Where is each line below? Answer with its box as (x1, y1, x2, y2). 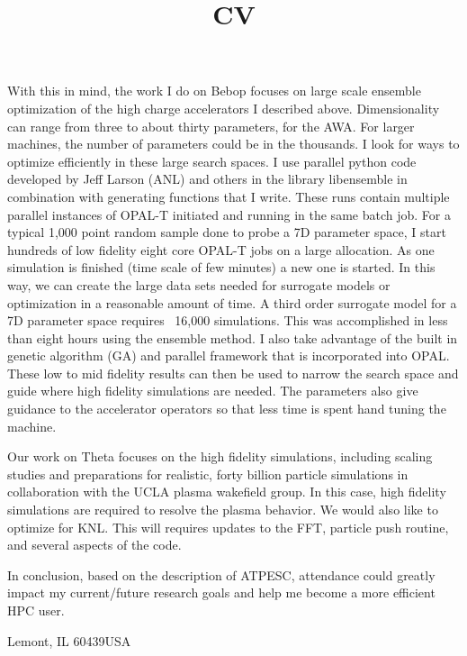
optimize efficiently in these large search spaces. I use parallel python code (7, 151, 417, 170)
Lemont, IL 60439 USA (7, 631, 131, 650)
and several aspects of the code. (7, 535, 182, 554)
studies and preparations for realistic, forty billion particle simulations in (7, 464, 409, 483)
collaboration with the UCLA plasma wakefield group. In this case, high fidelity (7, 482, 446, 501)
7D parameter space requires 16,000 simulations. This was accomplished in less (7, 311, 448, 330)
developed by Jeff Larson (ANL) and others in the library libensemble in (7, 169, 408, 188)
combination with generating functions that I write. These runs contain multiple (7, 187, 450, 205)
